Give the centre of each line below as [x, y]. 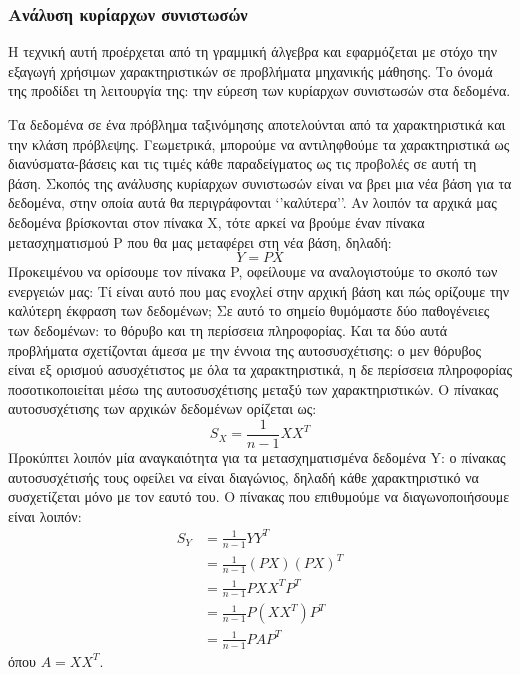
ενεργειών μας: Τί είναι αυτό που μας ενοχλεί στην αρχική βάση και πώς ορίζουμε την [259, 290]
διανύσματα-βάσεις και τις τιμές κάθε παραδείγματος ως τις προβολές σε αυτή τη [242, 163]
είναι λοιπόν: [45, 515]
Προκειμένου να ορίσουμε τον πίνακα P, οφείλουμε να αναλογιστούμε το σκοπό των [253, 271]
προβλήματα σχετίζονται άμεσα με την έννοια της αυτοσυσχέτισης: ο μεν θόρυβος [245, 349]
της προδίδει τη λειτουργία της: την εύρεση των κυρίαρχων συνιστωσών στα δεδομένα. [259, 90]
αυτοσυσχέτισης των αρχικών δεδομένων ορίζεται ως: [162, 408]
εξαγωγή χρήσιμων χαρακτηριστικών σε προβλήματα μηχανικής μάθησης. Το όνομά [250, 70]
